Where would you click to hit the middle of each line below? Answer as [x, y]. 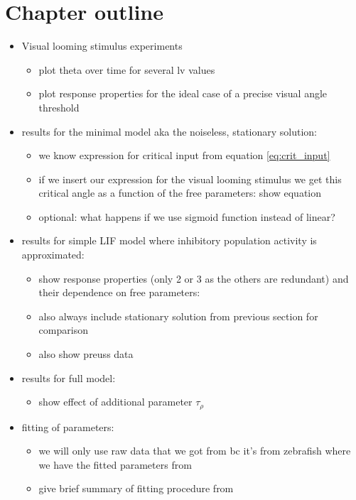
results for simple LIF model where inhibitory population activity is [169, 240]
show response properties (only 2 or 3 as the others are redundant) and [194, 278]
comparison [63, 330]
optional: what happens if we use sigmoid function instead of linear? [187, 216]
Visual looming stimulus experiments [102, 46]
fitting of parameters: [68, 426]
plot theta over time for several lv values [127, 69]
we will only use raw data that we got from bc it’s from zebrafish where [195, 451]
